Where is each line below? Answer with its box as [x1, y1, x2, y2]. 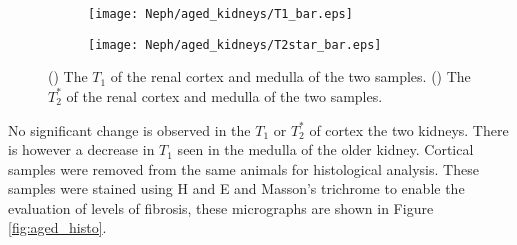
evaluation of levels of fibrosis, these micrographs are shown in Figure [8, 197, 434, 218]
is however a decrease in [8, 139, 155, 160]
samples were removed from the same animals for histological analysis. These [8, 158, 479, 179]
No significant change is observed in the [8, 119, 251, 140]
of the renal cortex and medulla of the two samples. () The [110, 66, 471, 87]
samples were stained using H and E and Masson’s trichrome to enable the [8, 178, 465, 199]
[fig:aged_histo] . [8, 217, 107, 238]
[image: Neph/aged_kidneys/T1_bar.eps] [88, 7, 353, 21]
